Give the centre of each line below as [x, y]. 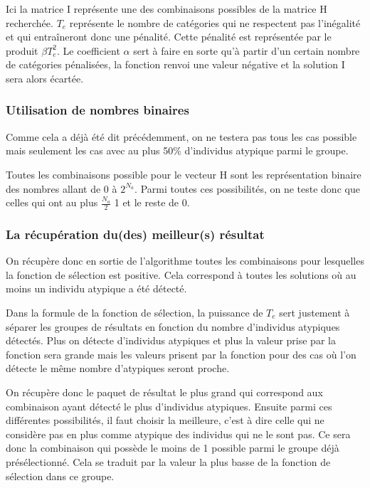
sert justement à [314, 312]
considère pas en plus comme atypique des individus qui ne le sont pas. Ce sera [178, 434]
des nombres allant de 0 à [62, 188]
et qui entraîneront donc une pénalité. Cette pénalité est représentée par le [169, 37]
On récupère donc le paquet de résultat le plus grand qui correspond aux [164, 392]
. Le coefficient [89, 50]
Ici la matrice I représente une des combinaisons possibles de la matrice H [166, 9]
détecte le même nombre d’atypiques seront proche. [118, 368]
